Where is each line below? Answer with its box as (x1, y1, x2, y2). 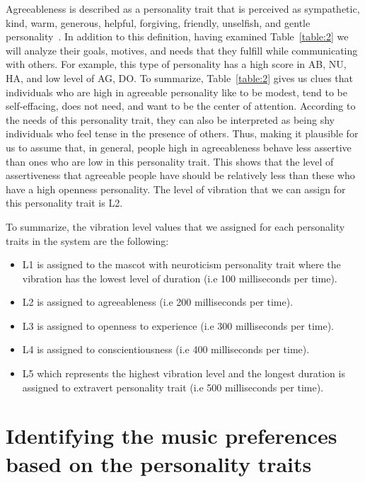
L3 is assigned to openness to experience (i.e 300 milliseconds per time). (22, 318, 334, 333)
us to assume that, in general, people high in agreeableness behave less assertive (6, 139, 352, 154)
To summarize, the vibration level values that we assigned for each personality (6, 219, 345, 234)
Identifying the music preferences (6, 421, 337, 450)
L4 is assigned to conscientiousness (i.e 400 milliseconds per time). (22, 342, 310, 357)
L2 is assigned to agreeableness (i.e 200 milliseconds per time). (22, 294, 294, 309)
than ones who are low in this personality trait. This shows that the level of (6, 154, 334, 168)
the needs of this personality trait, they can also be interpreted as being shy (6, 112, 335, 127)
